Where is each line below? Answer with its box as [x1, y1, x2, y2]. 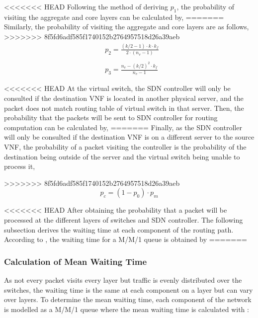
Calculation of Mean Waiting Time [4, 255, 147, 267]
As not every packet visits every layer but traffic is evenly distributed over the [4, 274, 242, 285]
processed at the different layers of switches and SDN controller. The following [4, 214, 243, 225]
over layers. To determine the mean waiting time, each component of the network [4, 294, 252, 305]
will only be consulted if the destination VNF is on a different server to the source [4, 132, 255, 142]
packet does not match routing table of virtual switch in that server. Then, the [4, 102, 244, 113]
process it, [4, 161, 35, 171]
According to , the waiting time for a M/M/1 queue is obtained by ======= [4, 234, 248, 244]
